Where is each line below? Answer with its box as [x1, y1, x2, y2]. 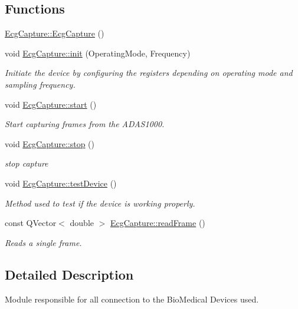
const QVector [5, 217, 57, 229]
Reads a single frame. [5, 236, 82, 248]
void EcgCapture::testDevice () [5, 177, 117, 189]
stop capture [5, 157, 48, 170]
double [70, 217, 94, 229]
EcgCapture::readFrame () [110, 217, 205, 229]
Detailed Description [5, 265, 134, 283]
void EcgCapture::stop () [5, 137, 95, 149]
